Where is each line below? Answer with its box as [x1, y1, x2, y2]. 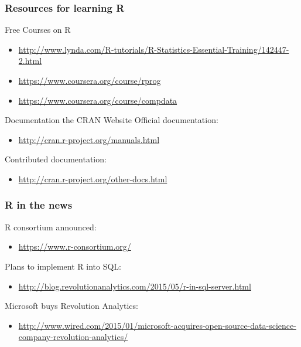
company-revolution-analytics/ [18, 331, 128, 343]
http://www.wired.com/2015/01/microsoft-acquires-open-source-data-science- [18, 319, 296, 331]
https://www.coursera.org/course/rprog [18, 74, 161, 86]
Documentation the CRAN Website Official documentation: [5, 114, 218, 126]
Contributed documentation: [5, 153, 107, 165]
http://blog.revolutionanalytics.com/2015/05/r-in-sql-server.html [18, 280, 251, 292]
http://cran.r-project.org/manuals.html [18, 133, 160, 145]
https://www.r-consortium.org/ [18, 240, 131, 253]
